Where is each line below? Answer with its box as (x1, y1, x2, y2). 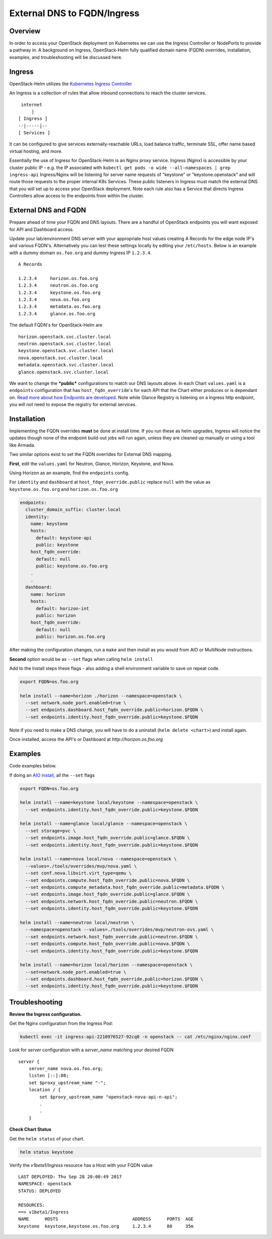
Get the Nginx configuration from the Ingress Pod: (9, 1021, 113, 1027)
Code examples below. (9, 763, 57, 769)
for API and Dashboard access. (9, 226, 74, 232)
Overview (9, 27, 41, 35)
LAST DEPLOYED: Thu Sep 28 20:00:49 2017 (18, 1173, 122, 1179)
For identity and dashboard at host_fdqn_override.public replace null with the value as (9, 479, 211, 485)
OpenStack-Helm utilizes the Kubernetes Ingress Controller (9, 81, 132, 87)
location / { (28, 1087, 61, 1093)
